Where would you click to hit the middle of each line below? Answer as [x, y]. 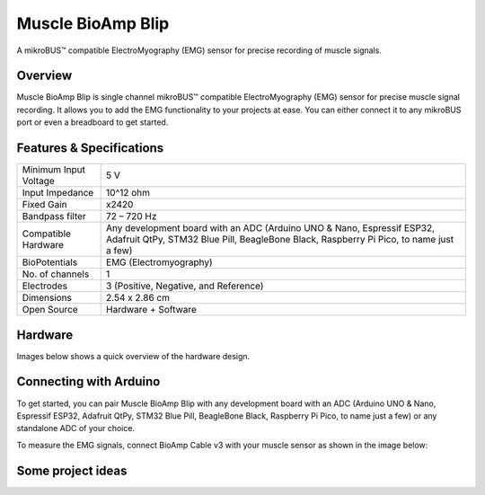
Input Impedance [58, 193]
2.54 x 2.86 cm [138, 298]
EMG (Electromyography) [159, 262]
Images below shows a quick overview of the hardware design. [133, 356]
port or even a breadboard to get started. [93, 122]
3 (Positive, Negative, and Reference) [185, 286]
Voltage [39, 181]
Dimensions [47, 298]
